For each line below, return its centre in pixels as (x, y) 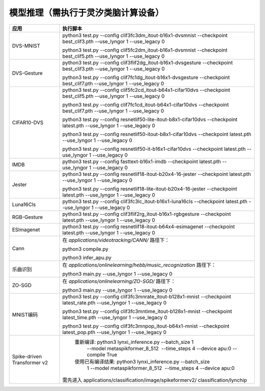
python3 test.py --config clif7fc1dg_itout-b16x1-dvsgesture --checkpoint (146, 77)
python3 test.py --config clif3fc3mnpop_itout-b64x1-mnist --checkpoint (146, 326)
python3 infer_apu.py (87, 257)
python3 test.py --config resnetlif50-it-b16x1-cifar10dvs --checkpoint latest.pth (154, 149)
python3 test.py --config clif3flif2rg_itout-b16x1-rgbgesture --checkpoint (146, 214)
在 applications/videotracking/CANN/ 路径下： (116, 240)
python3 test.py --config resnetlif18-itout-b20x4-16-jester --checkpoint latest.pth (157, 174)
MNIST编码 (25, 314)
